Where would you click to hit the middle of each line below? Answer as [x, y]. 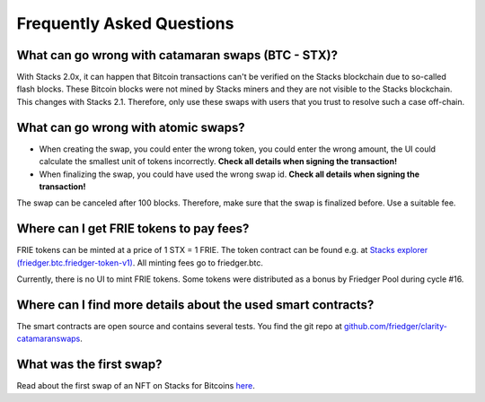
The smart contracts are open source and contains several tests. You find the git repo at [180, 326]
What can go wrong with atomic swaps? [131, 127]
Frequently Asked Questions [125, 23]
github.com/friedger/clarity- [396, 326]
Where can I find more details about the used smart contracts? [195, 305]
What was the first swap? [89, 365]
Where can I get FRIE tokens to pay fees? [133, 229]
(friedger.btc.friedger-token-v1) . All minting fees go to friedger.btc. [140, 262]
